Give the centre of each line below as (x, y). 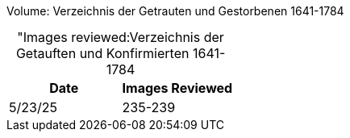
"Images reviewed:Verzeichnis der (121, 37)
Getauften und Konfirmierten (102, 53)
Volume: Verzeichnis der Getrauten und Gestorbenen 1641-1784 (175, 11)
